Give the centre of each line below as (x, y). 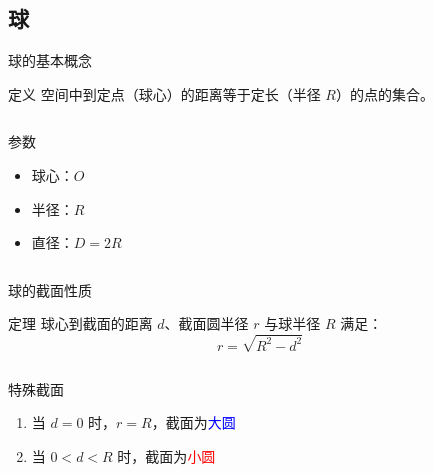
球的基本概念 (50, 60)
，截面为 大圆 (193, 422)
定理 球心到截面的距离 (80, 323)
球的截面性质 (50, 289)
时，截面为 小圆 (166, 455)
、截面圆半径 (206, 323)
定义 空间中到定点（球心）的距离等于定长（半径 (164, 93)
